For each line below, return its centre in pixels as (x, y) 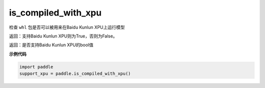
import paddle (36, 67)
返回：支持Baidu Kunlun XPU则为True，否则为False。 (63, 36)
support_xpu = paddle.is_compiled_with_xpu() (75, 74)
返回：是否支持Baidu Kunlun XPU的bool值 (51, 45)
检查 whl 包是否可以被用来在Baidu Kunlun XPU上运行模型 (67, 27)
